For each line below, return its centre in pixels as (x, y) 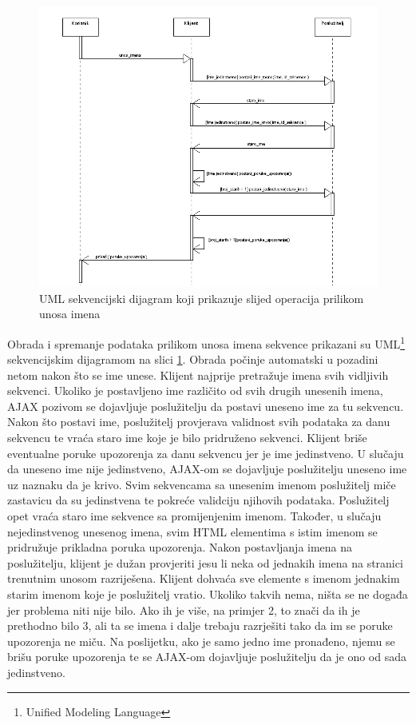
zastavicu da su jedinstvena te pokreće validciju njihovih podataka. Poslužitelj (198, 500)
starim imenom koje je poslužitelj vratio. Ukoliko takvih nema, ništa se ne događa (208, 594)
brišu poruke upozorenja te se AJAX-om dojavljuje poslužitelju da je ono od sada (207, 657)
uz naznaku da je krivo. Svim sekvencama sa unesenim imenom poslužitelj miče (202, 484)
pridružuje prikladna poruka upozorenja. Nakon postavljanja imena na (180, 547)
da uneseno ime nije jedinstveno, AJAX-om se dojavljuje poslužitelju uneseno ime (207, 469)
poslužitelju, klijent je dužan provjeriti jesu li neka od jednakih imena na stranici (205, 562)
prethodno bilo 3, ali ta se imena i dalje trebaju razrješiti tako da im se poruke (200, 625)
